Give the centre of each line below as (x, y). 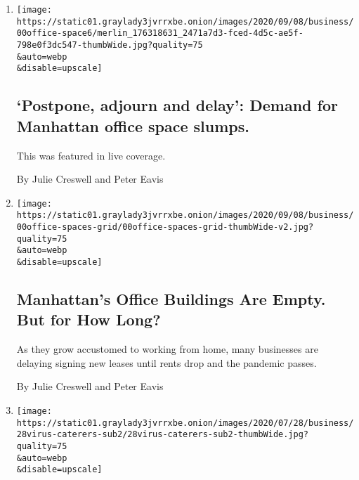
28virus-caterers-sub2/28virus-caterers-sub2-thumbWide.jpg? (163, 435)
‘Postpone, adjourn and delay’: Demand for (177, 105)
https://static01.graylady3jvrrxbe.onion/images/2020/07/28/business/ (185, 423)
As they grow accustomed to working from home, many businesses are (167, 349)
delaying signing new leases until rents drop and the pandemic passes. (167, 362)
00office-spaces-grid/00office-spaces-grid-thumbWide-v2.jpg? (165, 227)
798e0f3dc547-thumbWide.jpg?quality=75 (110, 45)
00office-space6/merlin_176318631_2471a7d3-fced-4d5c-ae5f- (160, 33)
